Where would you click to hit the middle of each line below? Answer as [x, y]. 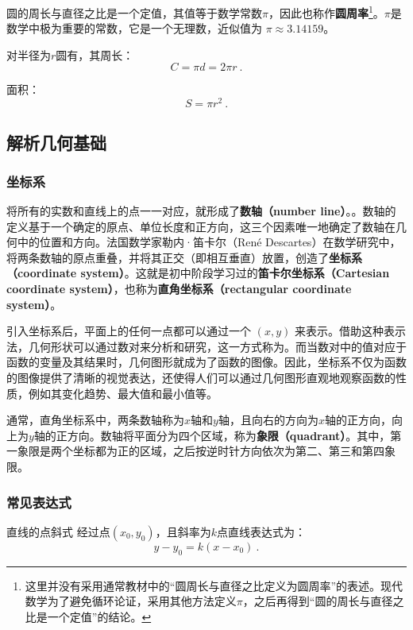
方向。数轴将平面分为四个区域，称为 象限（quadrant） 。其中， [229, 435]
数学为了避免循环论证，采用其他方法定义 [131, 601]
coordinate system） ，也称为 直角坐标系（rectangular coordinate [179, 289]
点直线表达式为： [261, 531]
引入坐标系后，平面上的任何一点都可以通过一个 [129, 331]
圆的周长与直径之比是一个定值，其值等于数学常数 [134, 12]
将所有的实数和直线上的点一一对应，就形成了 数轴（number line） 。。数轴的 [201, 211]
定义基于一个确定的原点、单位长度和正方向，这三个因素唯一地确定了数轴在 [201, 226]
